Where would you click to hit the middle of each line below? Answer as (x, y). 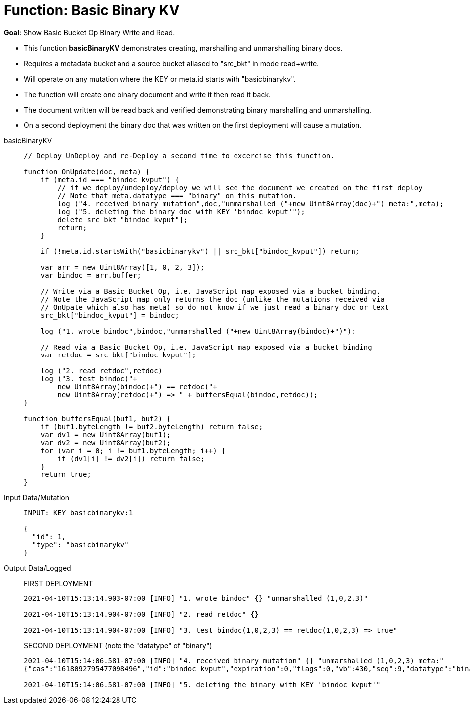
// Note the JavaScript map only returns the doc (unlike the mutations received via (213, 299)
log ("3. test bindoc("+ (89, 379)
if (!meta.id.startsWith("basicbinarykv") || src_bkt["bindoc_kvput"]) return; (200, 251)
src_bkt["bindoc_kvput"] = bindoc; (110, 315)
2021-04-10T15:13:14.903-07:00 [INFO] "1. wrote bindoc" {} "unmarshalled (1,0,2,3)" (196, 598)
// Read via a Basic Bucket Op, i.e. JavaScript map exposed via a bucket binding (206, 347)
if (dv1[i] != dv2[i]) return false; (131, 458)
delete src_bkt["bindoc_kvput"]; (122, 219)
